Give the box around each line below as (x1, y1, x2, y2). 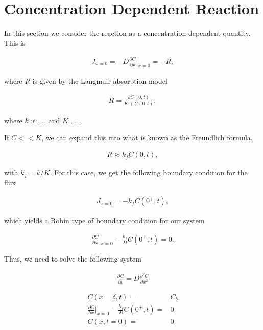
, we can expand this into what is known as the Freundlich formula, (41, 132, 253, 143)
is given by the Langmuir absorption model (32, 75, 168, 86)
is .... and (31, 114, 60, 125)
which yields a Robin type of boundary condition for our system (4, 215, 205, 226)
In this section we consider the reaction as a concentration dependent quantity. (4, 28, 251, 38)
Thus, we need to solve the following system (4, 253, 141, 264)
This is (4, 37, 26, 48)
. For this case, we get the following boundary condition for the (50, 167, 248, 178)
